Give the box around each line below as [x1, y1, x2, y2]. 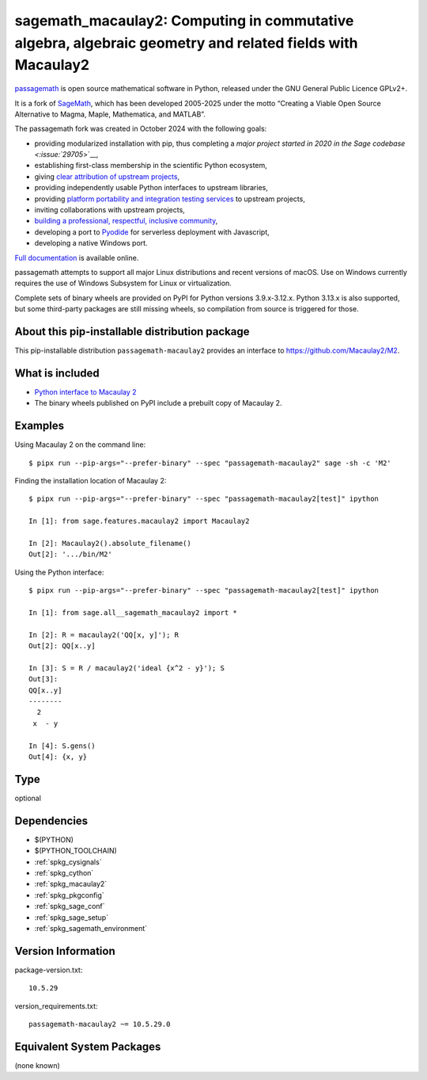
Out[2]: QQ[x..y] [28, 642, 96, 651]
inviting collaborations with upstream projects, [34, 205, 185, 215]
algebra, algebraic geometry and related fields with [14, 34, 358, 52]
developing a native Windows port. [34, 239, 148, 248]
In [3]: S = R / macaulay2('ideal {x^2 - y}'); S [28, 663, 225, 673]
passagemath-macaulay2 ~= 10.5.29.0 [28, 1020, 171, 1029]
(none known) [14, 1060, 61, 1070]
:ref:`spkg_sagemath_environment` [34, 923, 148, 933]
